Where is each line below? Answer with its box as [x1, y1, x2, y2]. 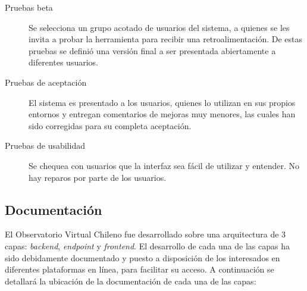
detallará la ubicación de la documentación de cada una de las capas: [5, 274, 256, 287]
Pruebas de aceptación [5, 76, 87, 88]
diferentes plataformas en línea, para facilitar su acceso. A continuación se [5, 263, 274, 276]
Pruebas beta [5, 1, 53, 13]
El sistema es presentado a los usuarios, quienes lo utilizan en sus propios [29, 96, 296, 108]
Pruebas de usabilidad [5, 139, 85, 152]
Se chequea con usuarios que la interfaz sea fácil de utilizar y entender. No [29, 159, 299, 171]
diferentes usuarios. [29, 56, 98, 68]
